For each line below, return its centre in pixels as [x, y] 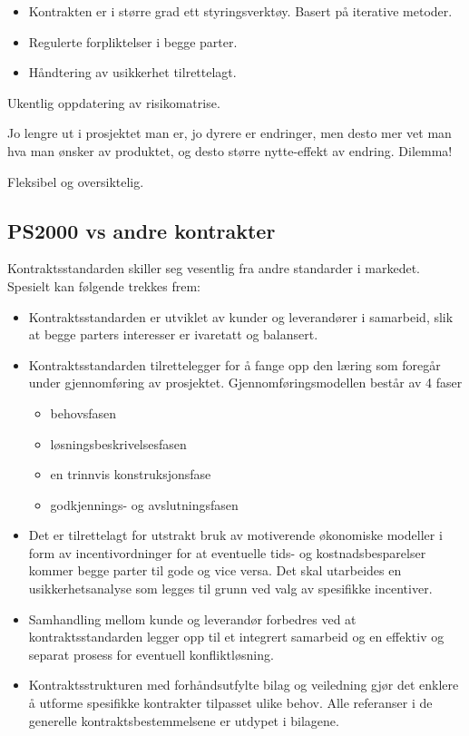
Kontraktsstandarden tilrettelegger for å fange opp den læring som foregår [234, 364]
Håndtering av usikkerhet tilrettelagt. [132, 72]
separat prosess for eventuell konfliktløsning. [151, 654]
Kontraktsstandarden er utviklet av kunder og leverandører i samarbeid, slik [241, 316]
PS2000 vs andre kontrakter [142, 230]
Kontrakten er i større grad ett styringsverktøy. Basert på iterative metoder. [240, 11]
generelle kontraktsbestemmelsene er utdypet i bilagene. [184, 720]
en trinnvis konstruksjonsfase [131, 474]
